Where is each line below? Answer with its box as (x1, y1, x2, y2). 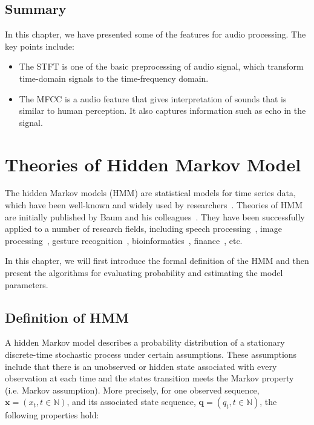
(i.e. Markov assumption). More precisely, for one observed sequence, (5, 383, 260, 396)
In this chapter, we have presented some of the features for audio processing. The (5, 28, 306, 41)
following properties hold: (5, 409, 99, 421)
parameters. (5, 278, 48, 291)
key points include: (5, 39, 74, 52)
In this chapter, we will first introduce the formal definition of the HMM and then (5, 254, 309, 267)
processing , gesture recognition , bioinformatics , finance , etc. (5, 234, 243, 246)
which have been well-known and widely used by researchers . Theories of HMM (5, 199, 303, 211)
